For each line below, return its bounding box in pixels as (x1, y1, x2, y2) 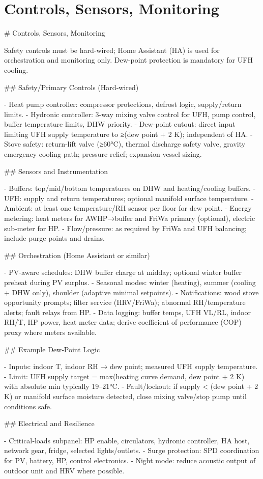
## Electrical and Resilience (4, 418, 95, 429)
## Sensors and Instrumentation (4, 165, 108, 176)
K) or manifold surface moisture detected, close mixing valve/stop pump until (4, 390, 247, 401)
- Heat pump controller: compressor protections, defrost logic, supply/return (4, 99, 242, 109)
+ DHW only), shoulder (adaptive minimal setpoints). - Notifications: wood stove (4, 287, 259, 297)
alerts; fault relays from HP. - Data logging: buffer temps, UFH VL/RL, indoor (4, 306, 251, 317)
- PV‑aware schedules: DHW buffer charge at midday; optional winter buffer (4, 267, 242, 277)
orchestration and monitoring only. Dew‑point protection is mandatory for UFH (4, 54, 253, 65)
